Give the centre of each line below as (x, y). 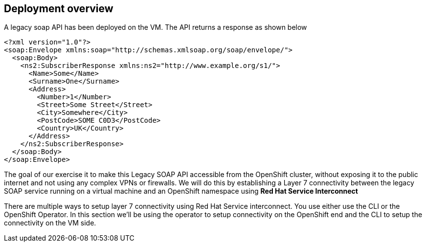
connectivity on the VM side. (50, 223)
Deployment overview (59, 9)
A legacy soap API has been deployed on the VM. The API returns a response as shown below (156, 27)
